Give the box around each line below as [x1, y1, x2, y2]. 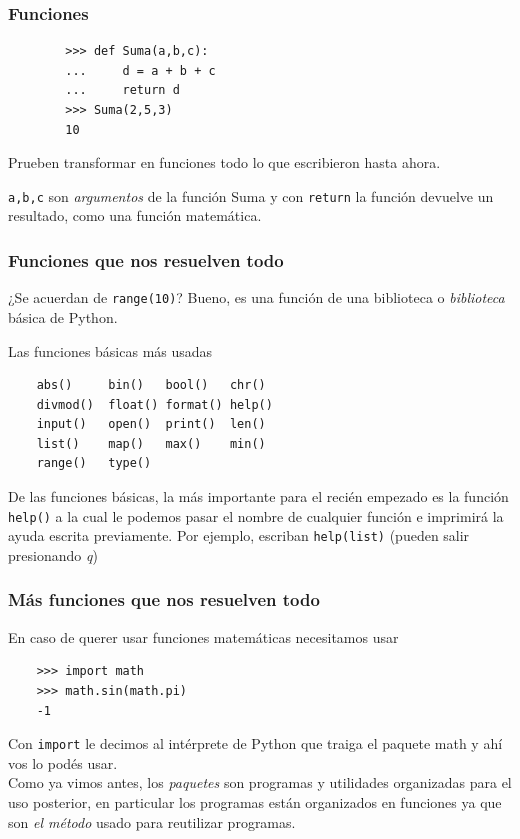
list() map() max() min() [36, 436, 266, 451]
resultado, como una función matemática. [8, 205, 262, 226]
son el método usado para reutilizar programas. [8, 811, 296, 832]
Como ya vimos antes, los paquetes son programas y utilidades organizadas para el [8, 772, 512, 793]
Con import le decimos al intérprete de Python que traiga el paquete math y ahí [8, 733, 503, 754]
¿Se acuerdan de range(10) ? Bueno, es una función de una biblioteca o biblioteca [8, 287, 505, 308]
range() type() [36, 456, 152, 471]
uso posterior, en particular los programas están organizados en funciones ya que [8, 792, 502, 812]
